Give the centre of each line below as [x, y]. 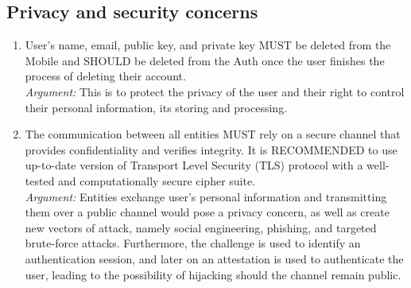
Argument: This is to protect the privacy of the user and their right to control [215, 91]
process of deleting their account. [105, 76]
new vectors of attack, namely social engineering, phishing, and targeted [201, 227]
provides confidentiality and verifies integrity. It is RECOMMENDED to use [211, 149]
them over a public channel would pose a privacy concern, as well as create [207, 212]
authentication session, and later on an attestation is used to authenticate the [214, 258]
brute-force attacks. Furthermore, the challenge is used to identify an [193, 243]
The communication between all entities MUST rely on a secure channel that [213, 134]
